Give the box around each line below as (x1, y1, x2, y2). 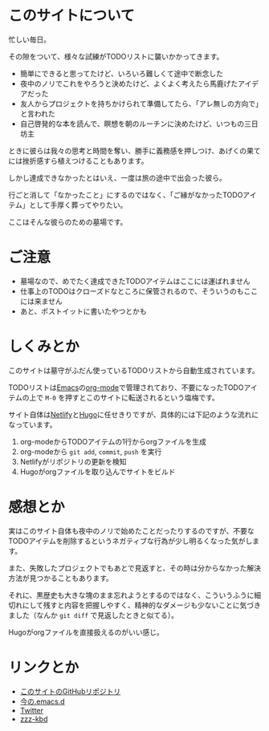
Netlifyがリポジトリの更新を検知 (19, 457, 127, 466)
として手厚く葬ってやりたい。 (29, 200, 128, 209)
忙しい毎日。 (8, 35, 51, 44)
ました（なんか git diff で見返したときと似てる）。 (8, 610, 179, 619)
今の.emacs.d (19, 696, 66, 706)
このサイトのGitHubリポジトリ (19, 686, 121, 696)
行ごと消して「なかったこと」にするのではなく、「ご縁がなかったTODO (8, 189, 243, 200)
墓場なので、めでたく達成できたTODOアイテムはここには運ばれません (19, 276, 251, 286)
